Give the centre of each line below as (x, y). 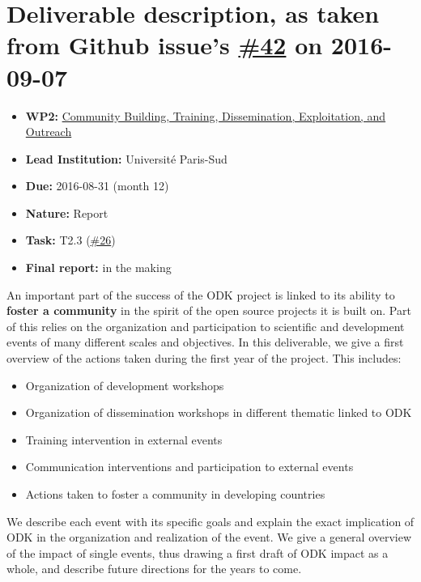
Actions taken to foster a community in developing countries (175, 494)
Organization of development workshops (125, 385)
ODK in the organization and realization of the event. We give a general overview (209, 537)
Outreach (49, 132)
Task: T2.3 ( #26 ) (70, 240)
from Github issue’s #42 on (165, 45)
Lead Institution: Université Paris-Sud (126, 158)
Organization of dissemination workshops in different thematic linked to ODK (219, 412)
